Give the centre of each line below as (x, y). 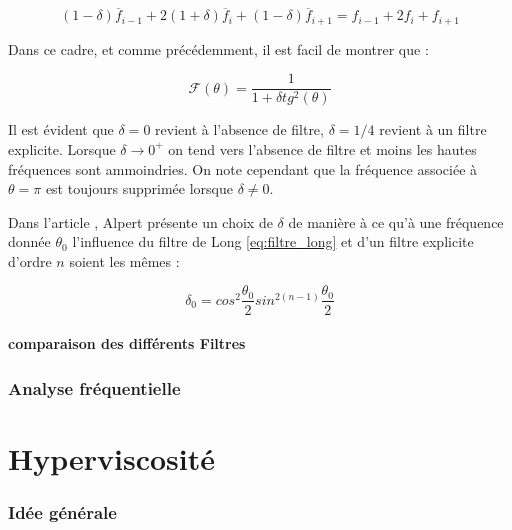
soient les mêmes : (124, 260)
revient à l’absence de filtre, (239, 129)
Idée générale (62, 511)
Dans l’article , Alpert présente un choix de (140, 221)
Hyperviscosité (111, 457)
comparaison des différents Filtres (127, 343)
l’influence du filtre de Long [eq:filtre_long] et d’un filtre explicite (273, 241)
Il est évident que (61, 129)
